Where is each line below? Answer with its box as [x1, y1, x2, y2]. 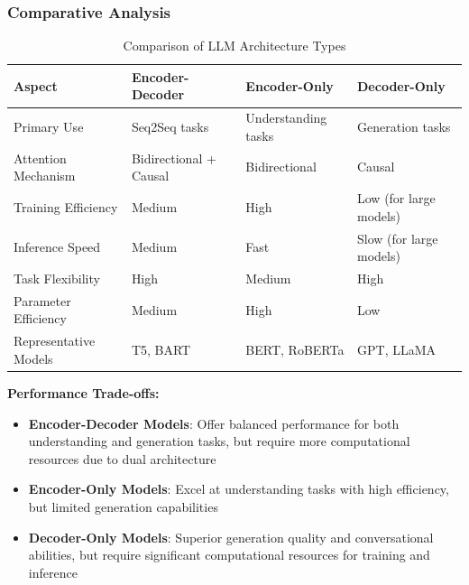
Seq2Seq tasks [131, 117, 209, 136]
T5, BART [131, 340, 191, 359]
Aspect [14, 76, 58, 95]
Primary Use [14, 117, 84, 136]
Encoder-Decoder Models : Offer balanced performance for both [28, 413, 400, 432]
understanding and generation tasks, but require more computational [28, 432, 410, 450]
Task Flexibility [14, 269, 100, 287]
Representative [14, 331, 96, 350]
